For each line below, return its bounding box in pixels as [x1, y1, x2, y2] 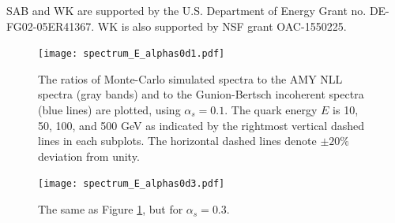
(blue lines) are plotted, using [38, 102, 181, 118]
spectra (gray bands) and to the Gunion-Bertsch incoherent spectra [38, 86, 364, 102]
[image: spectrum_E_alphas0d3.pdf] [38, 178, 225, 190]
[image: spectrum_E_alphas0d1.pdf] [38, 48, 225, 60]
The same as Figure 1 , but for [38, 201, 183, 217]
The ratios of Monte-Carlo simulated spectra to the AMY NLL [38, 70, 343, 87]
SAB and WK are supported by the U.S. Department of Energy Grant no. [6, 2, 367, 18]
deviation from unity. [38, 147, 140, 164]
